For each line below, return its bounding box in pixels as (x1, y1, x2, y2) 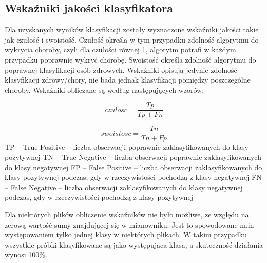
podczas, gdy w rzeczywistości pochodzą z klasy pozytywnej (5, 192, 194, 203)
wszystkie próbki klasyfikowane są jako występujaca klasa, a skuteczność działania (5, 239, 263, 250)
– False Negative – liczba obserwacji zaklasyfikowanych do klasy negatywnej (5, 181, 243, 192)
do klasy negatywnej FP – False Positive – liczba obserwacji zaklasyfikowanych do (5, 161, 262, 172)
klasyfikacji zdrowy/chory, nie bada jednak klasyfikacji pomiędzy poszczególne (5, 74, 251, 85)
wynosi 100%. (5, 249, 47, 260)
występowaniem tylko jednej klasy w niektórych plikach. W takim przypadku (5, 229, 247, 240)
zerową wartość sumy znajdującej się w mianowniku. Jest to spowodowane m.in (5, 219, 254, 230)
